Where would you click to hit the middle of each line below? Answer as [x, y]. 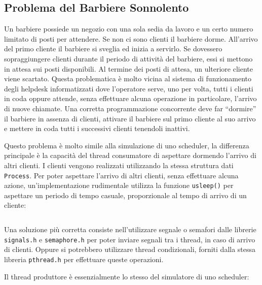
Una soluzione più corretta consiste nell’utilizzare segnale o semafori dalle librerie [130, 229]
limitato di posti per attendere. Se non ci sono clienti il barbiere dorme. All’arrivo [131, 38]
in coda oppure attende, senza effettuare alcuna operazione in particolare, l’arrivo [130, 98]
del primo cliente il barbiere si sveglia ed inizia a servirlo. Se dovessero [113, 49]
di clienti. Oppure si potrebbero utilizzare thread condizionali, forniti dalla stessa [130, 249]
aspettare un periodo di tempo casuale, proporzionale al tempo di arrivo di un [125, 195]
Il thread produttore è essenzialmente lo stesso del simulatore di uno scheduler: [127, 276]
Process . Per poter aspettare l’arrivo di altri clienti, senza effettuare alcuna [121, 175]
